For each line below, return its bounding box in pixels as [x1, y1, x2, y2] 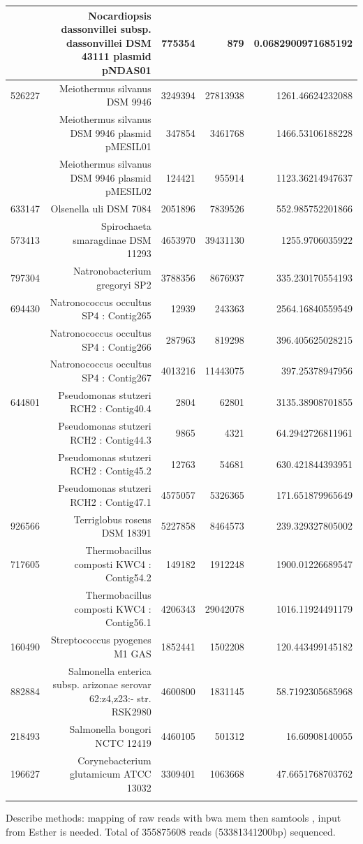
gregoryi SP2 [96, 277, 151, 291]
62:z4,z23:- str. [89, 690, 151, 705]
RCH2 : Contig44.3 [70, 432, 151, 446]
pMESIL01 [105, 139, 151, 154]
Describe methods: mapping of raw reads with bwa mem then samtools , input [6, 810, 341, 825]
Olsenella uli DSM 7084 [50, 201, 151, 216]
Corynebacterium [77, 752, 151, 767]
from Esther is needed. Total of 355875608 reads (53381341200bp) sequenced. [6, 824, 336, 838]
